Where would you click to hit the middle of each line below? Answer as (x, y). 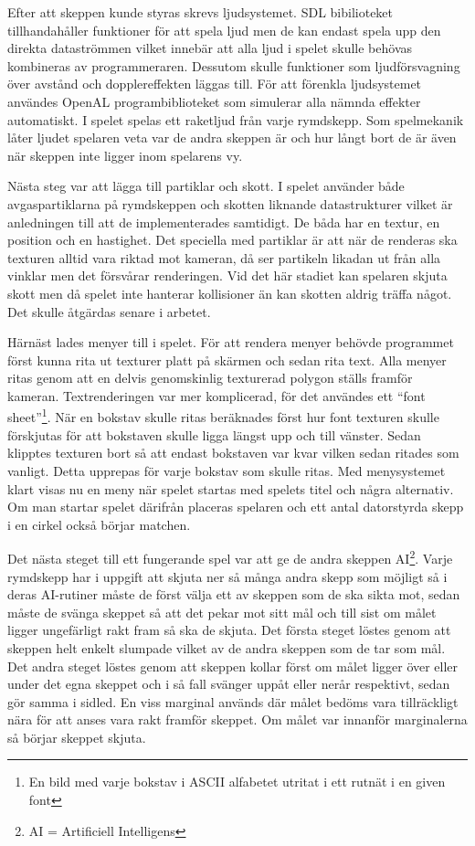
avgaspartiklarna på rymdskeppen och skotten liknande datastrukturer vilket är (230, 203)
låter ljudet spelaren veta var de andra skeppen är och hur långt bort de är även (232, 137)
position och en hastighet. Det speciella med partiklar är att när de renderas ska (232, 240)
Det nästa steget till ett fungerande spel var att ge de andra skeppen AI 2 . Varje (230, 557)
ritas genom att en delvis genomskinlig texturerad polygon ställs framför (210, 378)
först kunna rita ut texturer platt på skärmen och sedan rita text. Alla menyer (227, 360)
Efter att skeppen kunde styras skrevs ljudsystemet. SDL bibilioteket (201, 12)
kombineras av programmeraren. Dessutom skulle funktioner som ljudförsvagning (234, 65)
